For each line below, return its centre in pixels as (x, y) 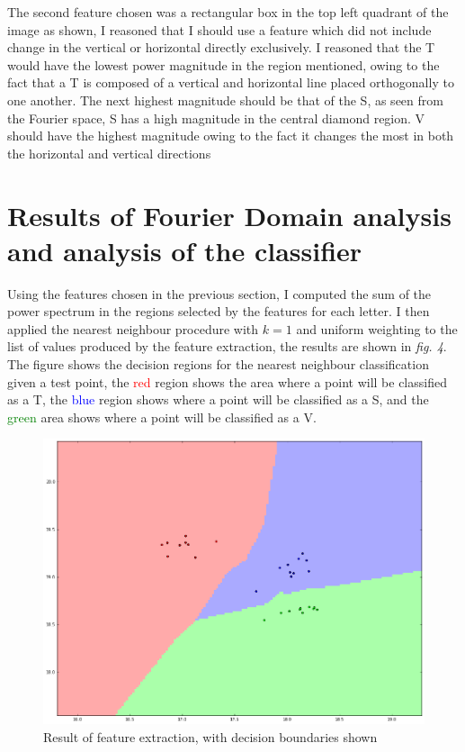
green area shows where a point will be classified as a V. (162, 417)
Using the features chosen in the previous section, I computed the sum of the (219, 293)
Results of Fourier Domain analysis (229, 215)
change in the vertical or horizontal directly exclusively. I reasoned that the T (221, 47)
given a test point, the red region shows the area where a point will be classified (227, 381)
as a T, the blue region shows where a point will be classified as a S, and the (218, 399)
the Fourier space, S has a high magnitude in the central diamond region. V (216, 118)
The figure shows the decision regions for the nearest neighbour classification (218, 364)
